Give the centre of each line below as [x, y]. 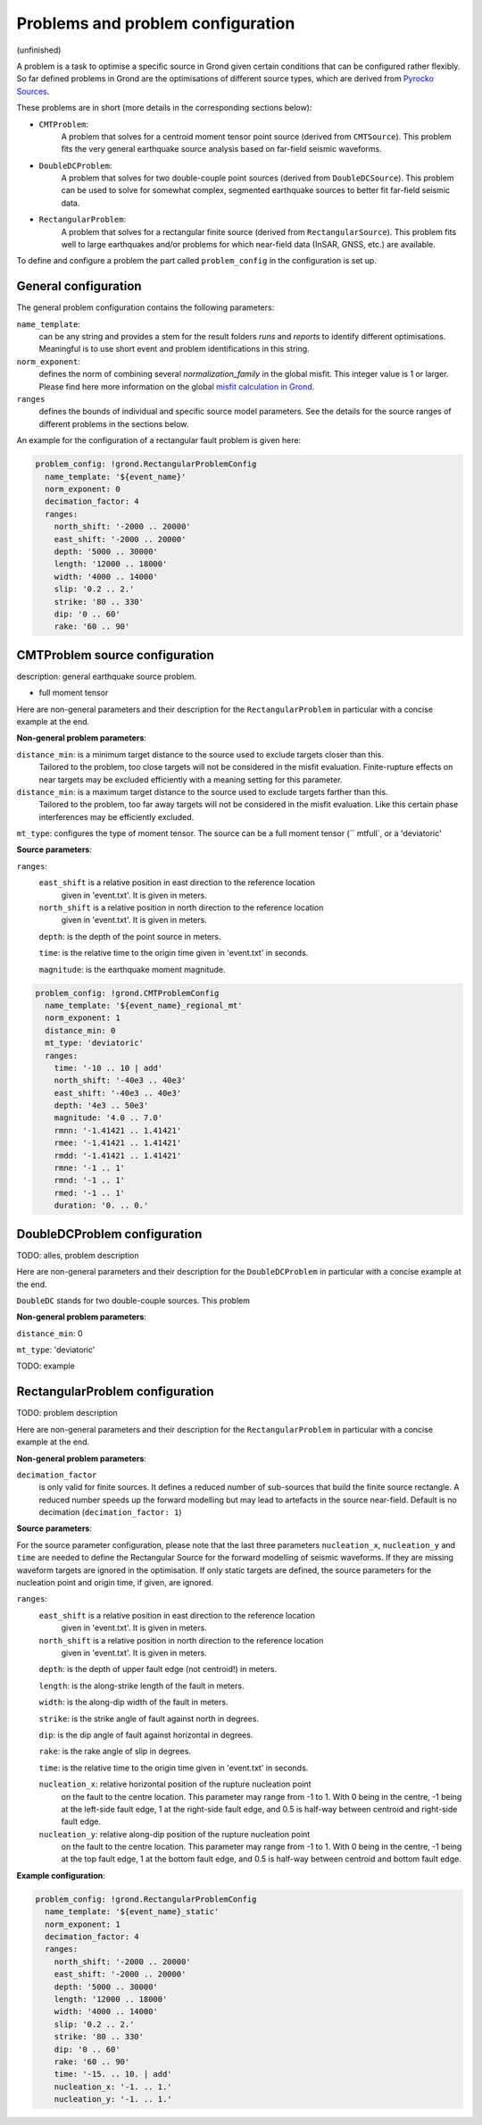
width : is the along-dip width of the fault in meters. [133, 1703]
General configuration [79, 286]
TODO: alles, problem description [78, 1255]
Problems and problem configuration [156, 23]
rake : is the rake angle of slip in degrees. [115, 1752]
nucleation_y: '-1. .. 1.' [113, 2100]
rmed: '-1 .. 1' [89, 1193]
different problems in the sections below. [114, 423]
